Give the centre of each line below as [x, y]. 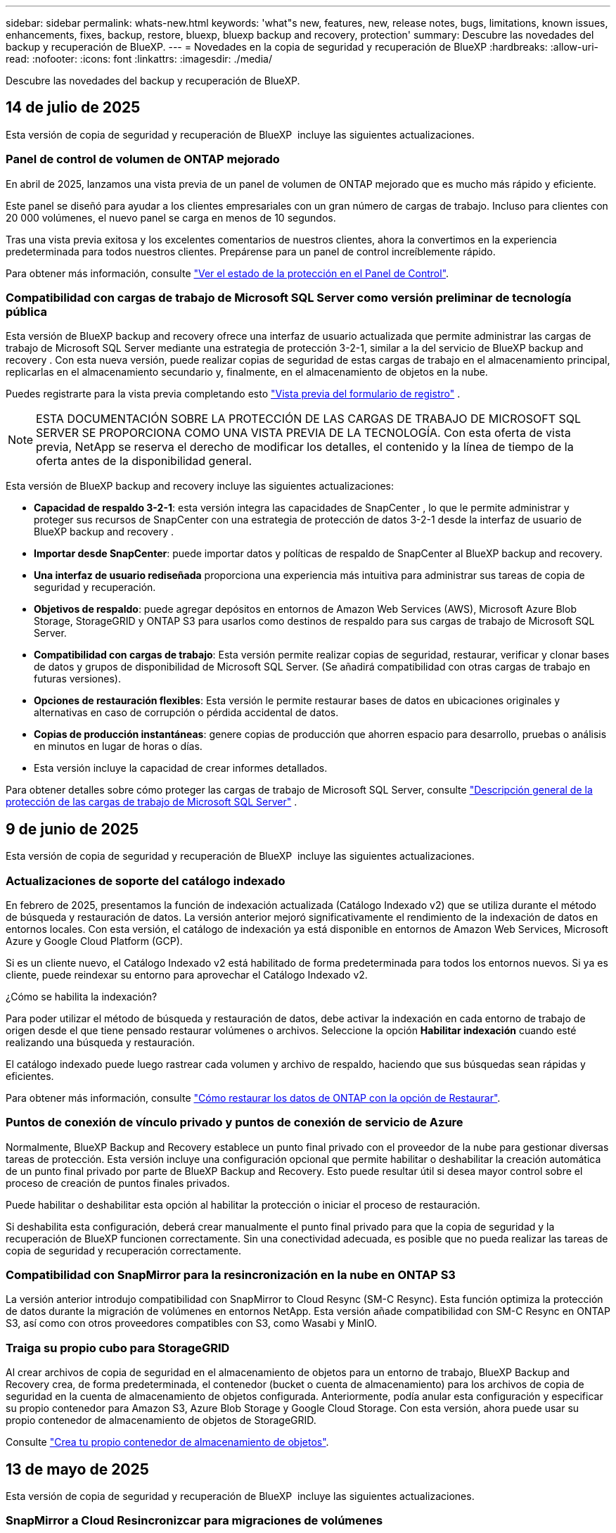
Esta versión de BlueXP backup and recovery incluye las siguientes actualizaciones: [200, 486]
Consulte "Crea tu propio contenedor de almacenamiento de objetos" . [167, 1442]
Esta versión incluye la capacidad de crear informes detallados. [181, 768]
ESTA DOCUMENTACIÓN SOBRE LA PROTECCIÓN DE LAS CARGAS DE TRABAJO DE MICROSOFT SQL [309, 419]
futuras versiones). [77, 679]
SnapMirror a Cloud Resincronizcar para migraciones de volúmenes [194, 1521]
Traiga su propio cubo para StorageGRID [118, 1348]
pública [26, 311]
